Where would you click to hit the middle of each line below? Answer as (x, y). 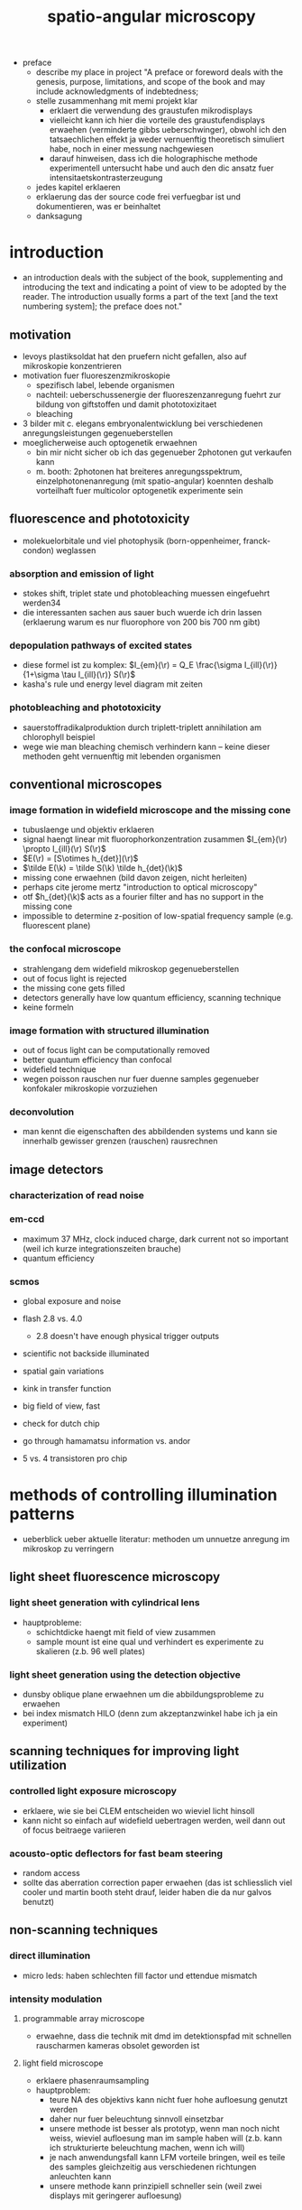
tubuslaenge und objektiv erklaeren (88, 830)
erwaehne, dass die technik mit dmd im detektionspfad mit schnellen (164, 2036)
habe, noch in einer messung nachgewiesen (131, 149)
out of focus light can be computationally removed (116, 1050)
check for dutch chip (61, 1424)
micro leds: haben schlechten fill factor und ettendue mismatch (140, 1975)
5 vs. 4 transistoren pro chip (75, 1458)
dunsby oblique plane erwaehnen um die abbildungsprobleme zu (143, 1695)
